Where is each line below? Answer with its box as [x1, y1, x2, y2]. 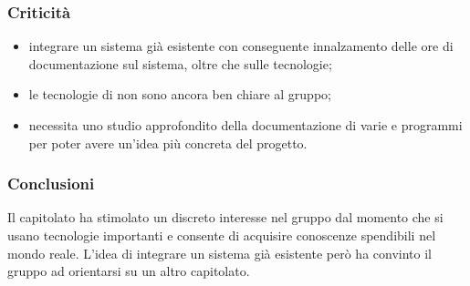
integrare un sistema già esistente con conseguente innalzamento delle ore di [28, 36, 454, 56]
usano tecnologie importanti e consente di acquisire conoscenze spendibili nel [7, 226, 436, 244]
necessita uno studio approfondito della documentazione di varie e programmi [28, 116, 463, 134]
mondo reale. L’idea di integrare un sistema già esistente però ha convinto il [7, 243, 432, 262]
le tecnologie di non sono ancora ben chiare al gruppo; [28, 85, 331, 104]
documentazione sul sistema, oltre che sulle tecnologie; [28, 54, 332, 73]
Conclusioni [7, 172, 95, 195]
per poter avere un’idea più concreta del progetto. [28, 133, 308, 152]
